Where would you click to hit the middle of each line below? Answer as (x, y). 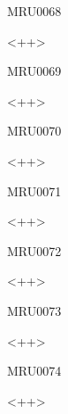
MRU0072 (34, 250)
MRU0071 (34, 190)
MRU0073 (34, 310)
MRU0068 (34, 11)
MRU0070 (34, 131)
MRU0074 (34, 371)
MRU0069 (34, 71)
